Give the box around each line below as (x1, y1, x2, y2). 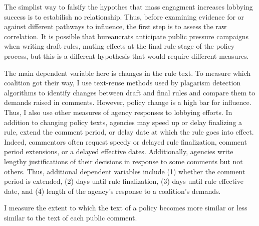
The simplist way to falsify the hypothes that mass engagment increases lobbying (4, 2, 253, 12)
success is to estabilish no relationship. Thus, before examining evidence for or (4, 11, 244, 22)
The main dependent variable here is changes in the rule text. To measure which (4, 67, 251, 78)
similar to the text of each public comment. (4, 212, 137, 222)
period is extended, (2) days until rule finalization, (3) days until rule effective (4, 176, 243, 186)
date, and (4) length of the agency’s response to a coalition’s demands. (4, 185, 221, 196)
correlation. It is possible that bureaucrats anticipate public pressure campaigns (4, 31, 249, 41)
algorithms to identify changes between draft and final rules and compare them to (4, 87, 255, 97)
